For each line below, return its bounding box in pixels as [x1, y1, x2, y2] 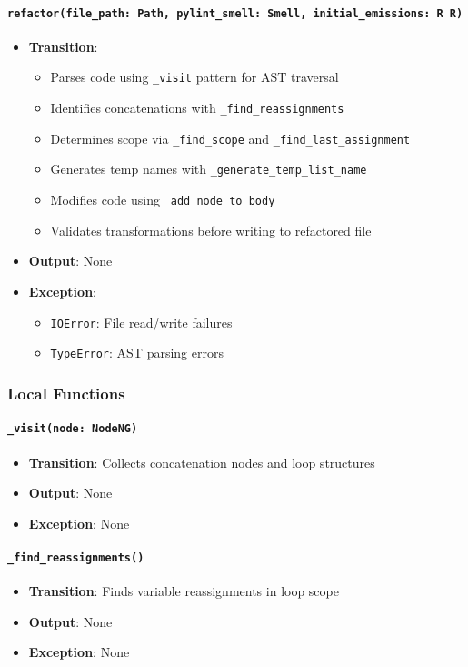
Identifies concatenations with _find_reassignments [50, 98, 344, 117]
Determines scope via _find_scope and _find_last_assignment [50, 128, 411, 147]
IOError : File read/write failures [50, 312, 233, 331]
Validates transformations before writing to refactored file [50, 220, 372, 239]
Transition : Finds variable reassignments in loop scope [28, 581, 339, 601]
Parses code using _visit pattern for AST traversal [50, 67, 339, 86]
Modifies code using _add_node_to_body [50, 190, 275, 209]
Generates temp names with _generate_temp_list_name [50, 159, 367, 178]
